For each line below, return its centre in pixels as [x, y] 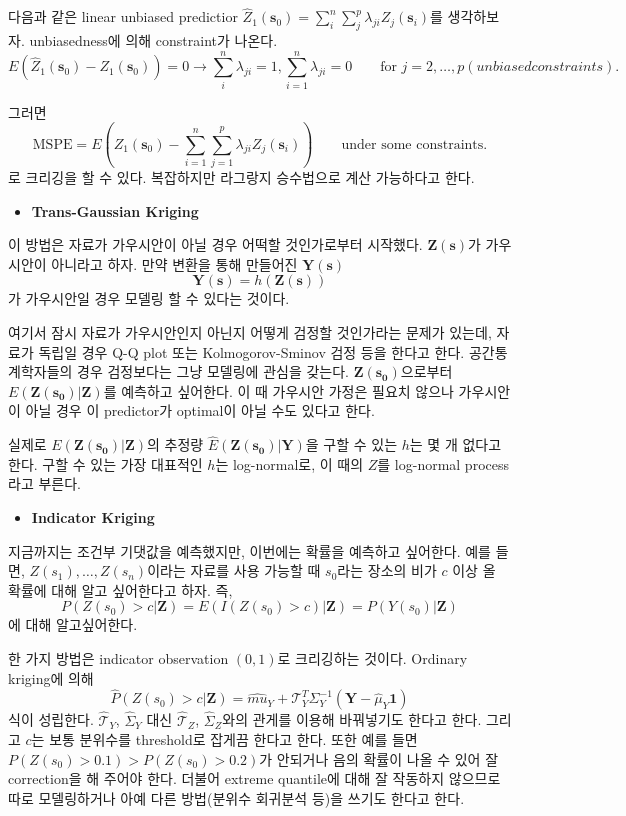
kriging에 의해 [51, 677]
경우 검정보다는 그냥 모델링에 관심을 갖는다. [213, 371]
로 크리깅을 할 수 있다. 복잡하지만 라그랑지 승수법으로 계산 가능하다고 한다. [241, 177]
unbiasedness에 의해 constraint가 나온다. [153, 40]
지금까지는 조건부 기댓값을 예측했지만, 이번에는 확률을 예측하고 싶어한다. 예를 [249, 550]
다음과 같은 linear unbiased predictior [123, 16]
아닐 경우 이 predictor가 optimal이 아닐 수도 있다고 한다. [200, 410]
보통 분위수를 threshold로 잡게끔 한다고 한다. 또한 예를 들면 [233, 739]
